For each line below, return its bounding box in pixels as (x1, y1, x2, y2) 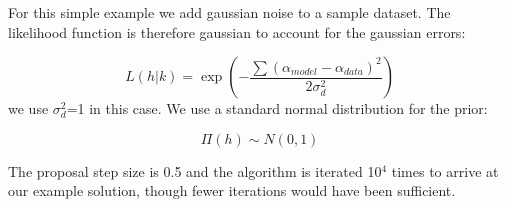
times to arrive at (391, 160, 499, 181)
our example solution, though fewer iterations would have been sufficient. (8, 180, 456, 201)
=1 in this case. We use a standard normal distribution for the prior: (66, 98, 488, 119)
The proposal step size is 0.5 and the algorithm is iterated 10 (8, 160, 382, 181)
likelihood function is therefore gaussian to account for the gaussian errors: (8, 21, 466, 42)
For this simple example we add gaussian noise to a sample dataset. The (8, 2, 451, 22)
